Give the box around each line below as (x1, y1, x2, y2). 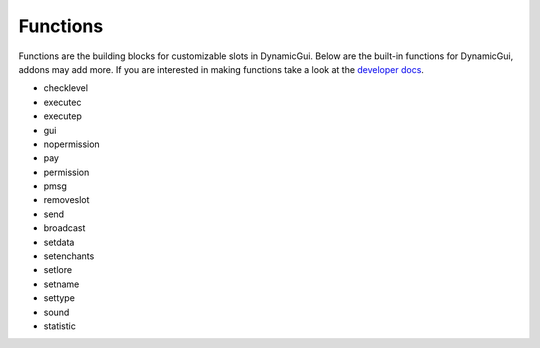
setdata (43, 236, 75, 248)
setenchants (43, 250, 95, 262)
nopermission (43, 138, 100, 150)
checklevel (43, 82, 89, 94)
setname (43, 278, 80, 290)
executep (43, 110, 82, 122)
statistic (43, 320, 77, 332)
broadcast (43, 222, 86, 234)
